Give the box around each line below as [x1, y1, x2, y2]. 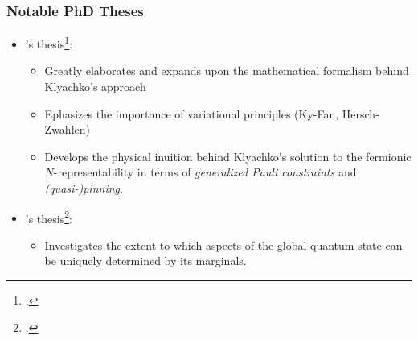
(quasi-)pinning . [44, 180, 123, 197]
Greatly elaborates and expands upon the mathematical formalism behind [44, 62, 409, 79]
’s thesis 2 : [25, 207, 72, 226]
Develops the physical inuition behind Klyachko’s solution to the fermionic [44, 147, 412, 164]
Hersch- [342, 105, 379, 122]
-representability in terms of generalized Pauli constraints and [53, 164, 357, 180]
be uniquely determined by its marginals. [44, 252, 247, 269]
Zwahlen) [44, 121, 90, 138]
